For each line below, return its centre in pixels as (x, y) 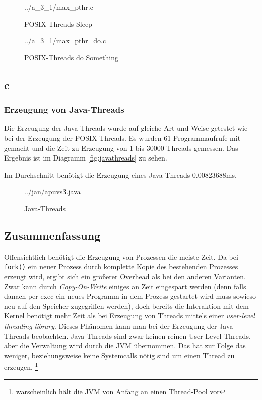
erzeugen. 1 (21, 366)
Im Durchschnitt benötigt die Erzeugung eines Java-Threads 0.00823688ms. (120, 174)
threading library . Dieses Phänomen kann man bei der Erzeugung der (111, 325)
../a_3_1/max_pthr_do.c (65, 41)
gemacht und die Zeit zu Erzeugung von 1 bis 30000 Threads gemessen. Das (121, 148)
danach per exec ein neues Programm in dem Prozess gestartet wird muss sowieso (130, 296)
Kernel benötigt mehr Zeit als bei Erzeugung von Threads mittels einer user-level (129, 316)
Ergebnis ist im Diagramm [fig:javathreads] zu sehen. (86, 158)
